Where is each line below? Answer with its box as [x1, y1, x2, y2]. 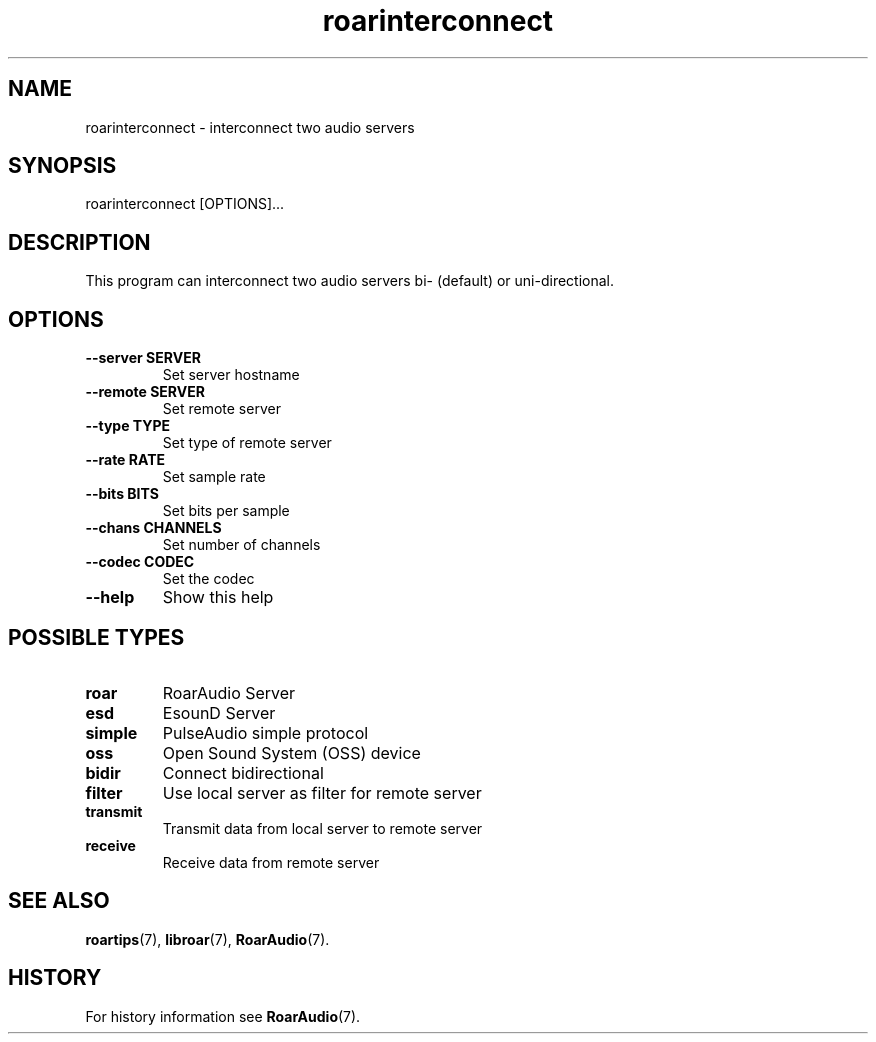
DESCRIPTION [8, 229, 151, 255]
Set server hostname [162, 366, 300, 384]
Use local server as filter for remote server [162, 782, 482, 803]
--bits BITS [85, 485, 159, 503]
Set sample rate [162, 468, 266, 486]
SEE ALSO [8, 888, 110, 914]
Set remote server [162, 400, 281, 418]
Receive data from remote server [162, 853, 380, 871]
